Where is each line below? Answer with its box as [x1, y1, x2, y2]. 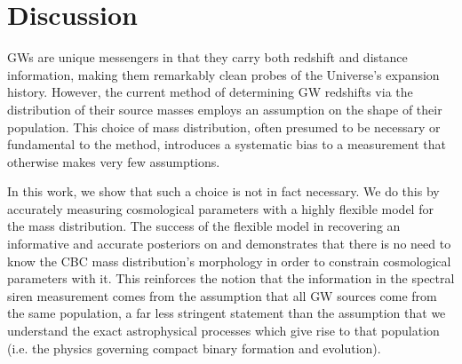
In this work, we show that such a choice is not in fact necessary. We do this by [7, 182, 440, 201]
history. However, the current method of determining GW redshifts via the [7, 83, 413, 101]
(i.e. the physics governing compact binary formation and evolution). [7, 338, 381, 357]
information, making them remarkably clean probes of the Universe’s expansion [7, 65, 440, 83]
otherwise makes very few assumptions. [7, 152, 220, 170]
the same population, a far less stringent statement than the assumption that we [7, 304, 446, 322]
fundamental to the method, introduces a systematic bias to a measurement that [7, 135, 446, 154]
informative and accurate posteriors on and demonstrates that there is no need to [7, 234, 451, 253]
